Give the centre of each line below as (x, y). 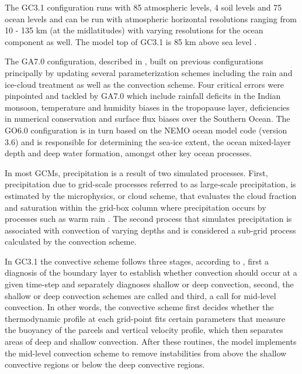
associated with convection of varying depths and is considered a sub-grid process (150, 230)
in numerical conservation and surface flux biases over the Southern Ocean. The (147, 119)
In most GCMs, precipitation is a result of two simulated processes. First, (136, 172)
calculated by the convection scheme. (71, 241)
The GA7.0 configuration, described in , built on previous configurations (134, 61)
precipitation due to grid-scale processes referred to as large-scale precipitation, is (150, 184)
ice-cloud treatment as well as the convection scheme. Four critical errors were (144, 84)
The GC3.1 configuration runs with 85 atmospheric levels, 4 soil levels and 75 (143, 7)
